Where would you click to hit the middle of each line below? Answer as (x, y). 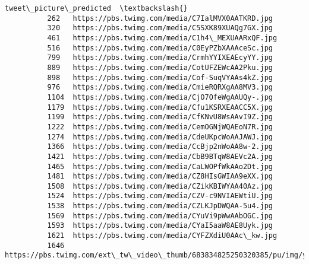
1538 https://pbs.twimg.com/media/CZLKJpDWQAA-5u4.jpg (160, 206)
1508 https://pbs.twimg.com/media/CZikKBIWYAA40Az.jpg (160, 186)
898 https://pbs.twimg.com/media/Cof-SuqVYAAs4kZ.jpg (160, 77)
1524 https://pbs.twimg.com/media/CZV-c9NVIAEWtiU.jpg (160, 196)
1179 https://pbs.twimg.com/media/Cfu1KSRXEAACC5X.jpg (160, 107)
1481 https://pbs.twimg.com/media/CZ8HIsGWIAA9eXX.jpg (160, 176)
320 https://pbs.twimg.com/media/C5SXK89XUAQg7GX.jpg (160, 28)
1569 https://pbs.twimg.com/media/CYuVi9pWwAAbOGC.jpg (160, 216)
